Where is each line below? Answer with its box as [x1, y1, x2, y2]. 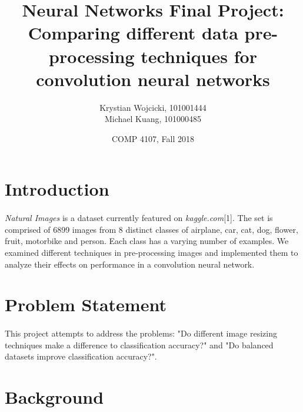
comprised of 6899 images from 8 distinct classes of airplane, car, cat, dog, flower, [5, 223, 298, 235]
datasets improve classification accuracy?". [5, 350, 157, 362]
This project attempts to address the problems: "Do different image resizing [5, 327, 277, 340]
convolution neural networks [36, 67, 270, 91]
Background [5, 385, 104, 409]
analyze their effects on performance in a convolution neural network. [5, 258, 255, 270]
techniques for [141, 44, 257, 68]
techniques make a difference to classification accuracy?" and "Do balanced [5, 338, 274, 351]
